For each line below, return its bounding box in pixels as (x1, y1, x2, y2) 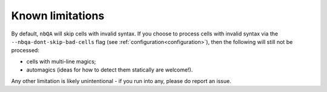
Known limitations (11, 9, 105, 22)
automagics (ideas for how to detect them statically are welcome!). (26, 66, 193, 73)
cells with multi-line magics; (26, 58, 96, 65)
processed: (11, 47, 39, 54)
